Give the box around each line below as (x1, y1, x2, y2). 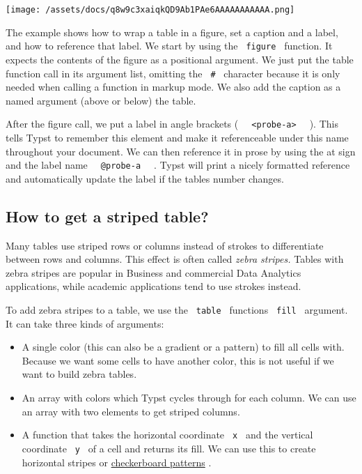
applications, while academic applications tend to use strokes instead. (6, 279, 301, 293)
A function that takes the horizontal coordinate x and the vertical (22, 427, 313, 442)
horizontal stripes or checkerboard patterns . (22, 454, 212, 469)
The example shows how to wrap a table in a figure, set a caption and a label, (6, 24, 338, 39)
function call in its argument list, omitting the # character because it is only (6, 66, 340, 80)
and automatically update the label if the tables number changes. (6, 171, 284, 185)
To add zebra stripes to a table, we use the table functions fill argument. (6, 303, 348, 317)
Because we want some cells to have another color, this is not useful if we (22, 353, 334, 367)
